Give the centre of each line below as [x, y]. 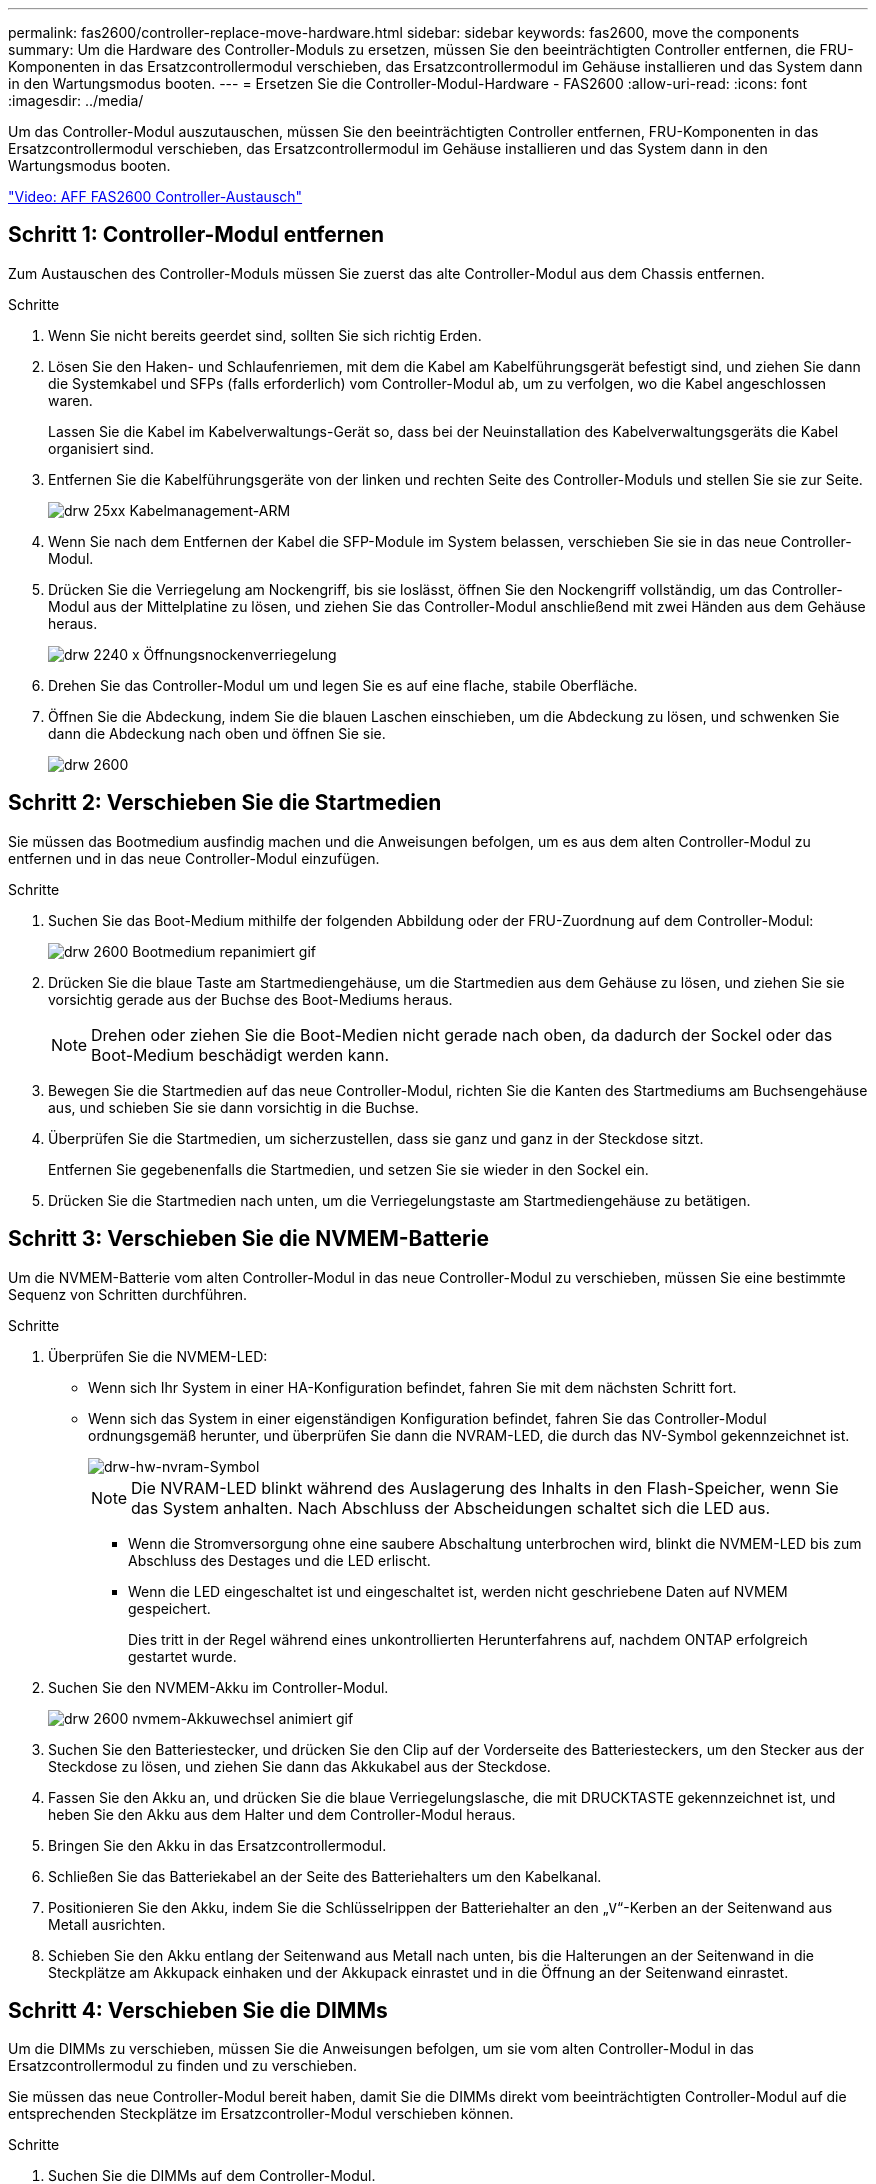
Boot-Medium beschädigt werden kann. [240, 1054]
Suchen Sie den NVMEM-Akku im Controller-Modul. [218, 1687]
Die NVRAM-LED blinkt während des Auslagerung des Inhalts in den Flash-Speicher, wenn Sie [485, 1487]
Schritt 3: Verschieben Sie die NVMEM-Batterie [248, 1239]
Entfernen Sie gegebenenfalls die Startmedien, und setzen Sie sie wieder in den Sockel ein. [348, 1169]
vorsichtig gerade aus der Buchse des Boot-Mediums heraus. [250, 999]
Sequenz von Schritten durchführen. [128, 1294]
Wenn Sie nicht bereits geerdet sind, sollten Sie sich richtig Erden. [265, 335]
